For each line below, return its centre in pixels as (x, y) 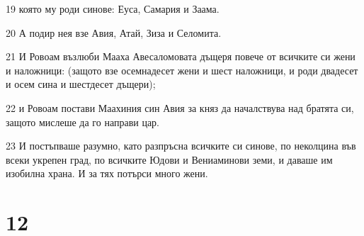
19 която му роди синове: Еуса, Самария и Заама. (113, 9)
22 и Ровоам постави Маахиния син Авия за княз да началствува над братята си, (180, 107)
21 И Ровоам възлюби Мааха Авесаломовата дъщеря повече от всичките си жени (181, 56)
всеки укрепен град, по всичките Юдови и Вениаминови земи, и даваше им (169, 159)
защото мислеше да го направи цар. (83, 122)
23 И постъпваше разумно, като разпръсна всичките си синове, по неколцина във (181, 146)
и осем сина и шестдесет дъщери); (81, 84)
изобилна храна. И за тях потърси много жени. (107, 173)
